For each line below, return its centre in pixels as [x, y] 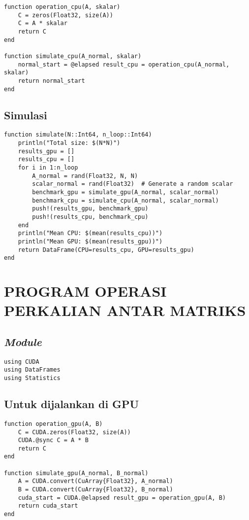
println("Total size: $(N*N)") [69, 143]
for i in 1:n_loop [48, 168]
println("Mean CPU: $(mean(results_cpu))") [90, 233]
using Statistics [32, 378]
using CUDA [22, 362]
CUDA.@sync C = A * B [53, 440]
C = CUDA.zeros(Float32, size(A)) [74, 432]
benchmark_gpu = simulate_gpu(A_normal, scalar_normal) [125, 192]
